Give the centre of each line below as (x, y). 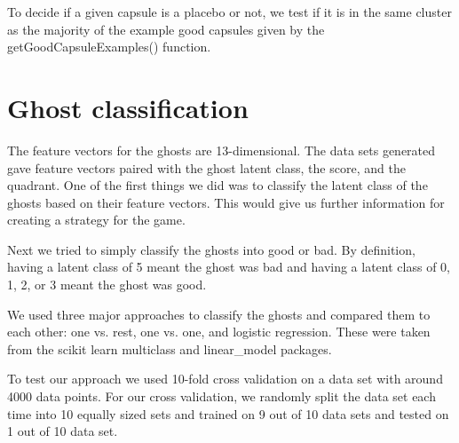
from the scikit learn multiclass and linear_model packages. (170, 348)
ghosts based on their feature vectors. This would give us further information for (226, 202)
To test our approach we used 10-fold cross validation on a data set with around (225, 379)
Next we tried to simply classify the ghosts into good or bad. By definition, (211, 249)
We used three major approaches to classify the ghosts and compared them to (219, 314)
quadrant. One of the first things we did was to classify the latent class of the (218, 185)
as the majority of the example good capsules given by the (166, 29)
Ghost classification (128, 107)
